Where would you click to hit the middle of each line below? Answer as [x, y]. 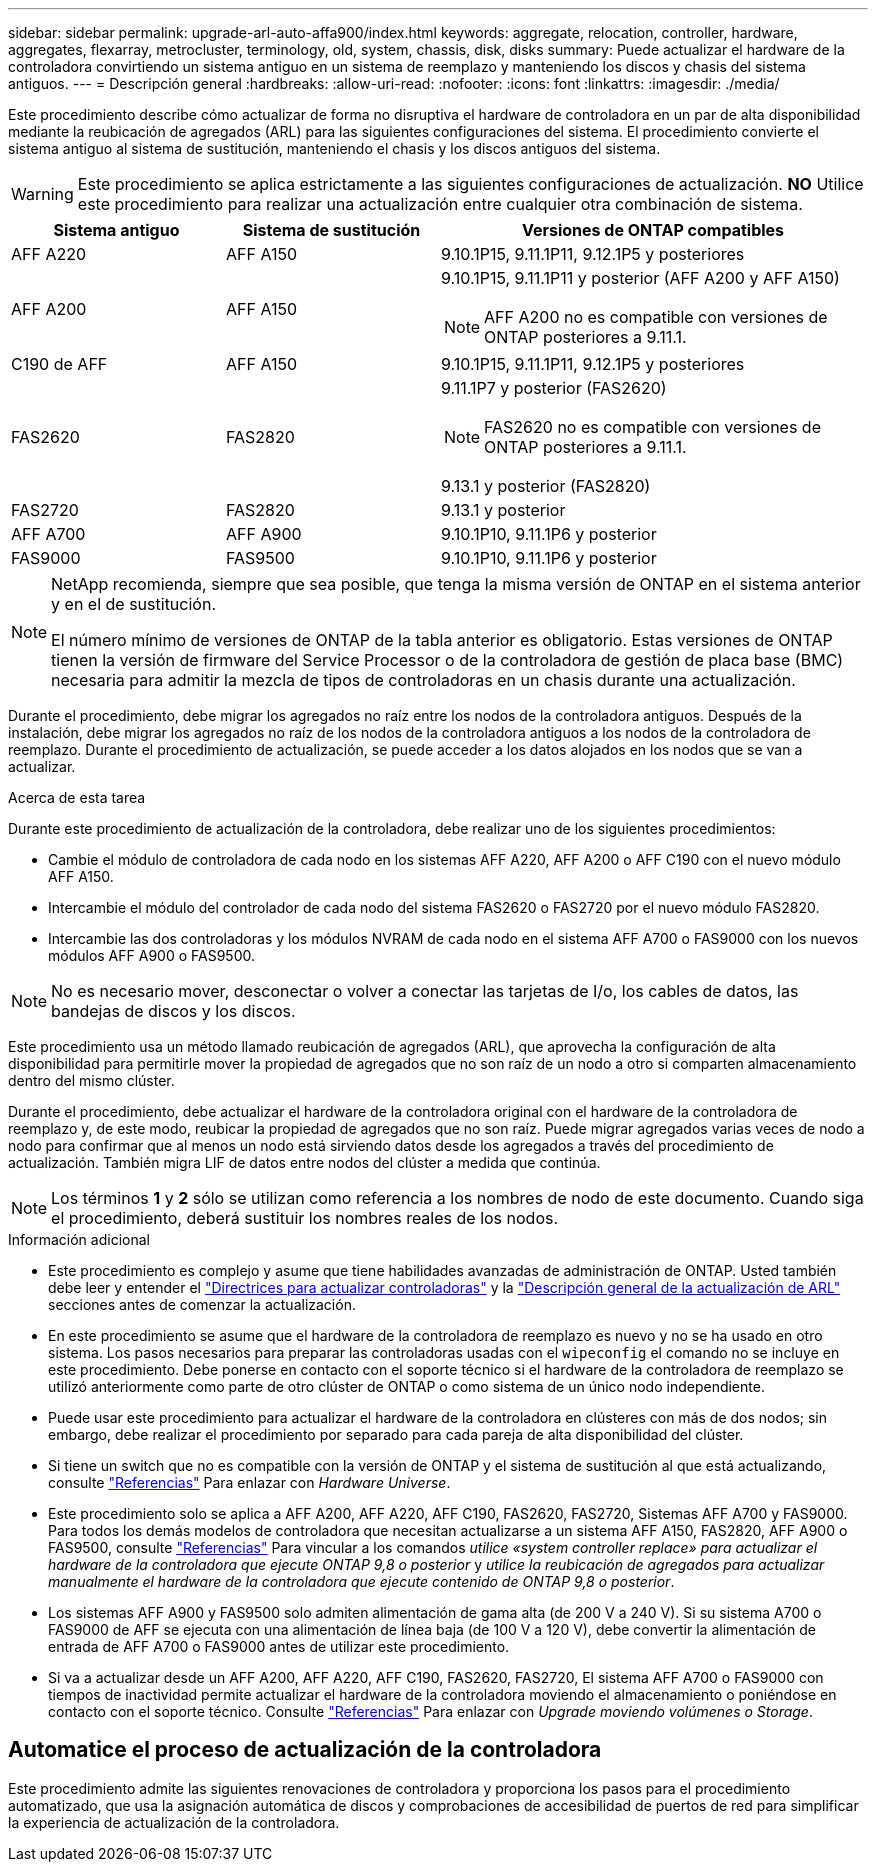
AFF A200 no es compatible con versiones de [656, 317]
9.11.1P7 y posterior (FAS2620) [554, 388]
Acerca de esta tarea [77, 797]
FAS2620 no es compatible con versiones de [652, 427]
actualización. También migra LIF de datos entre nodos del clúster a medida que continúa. [304, 1162]
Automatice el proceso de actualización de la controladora [305, 1750]
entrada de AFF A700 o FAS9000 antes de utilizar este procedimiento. [279, 1646]
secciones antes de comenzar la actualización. [202, 1304]
